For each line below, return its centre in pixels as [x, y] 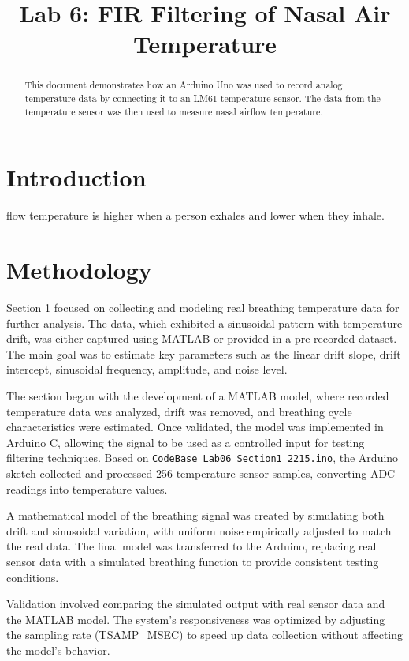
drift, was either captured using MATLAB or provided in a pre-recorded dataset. [202, 338]
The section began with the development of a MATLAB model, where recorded [198, 395]
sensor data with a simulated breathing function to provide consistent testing [193, 561]
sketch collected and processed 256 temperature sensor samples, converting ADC [201, 473]
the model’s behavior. [58, 650]
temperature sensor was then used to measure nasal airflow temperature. [174, 111]
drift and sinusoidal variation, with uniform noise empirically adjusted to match [199, 530]
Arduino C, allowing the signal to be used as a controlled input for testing [186, 442]
